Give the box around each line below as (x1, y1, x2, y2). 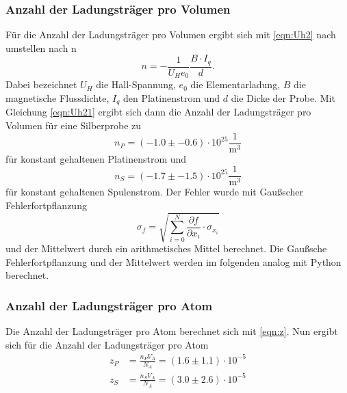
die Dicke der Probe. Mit (231, 90, 335, 105)
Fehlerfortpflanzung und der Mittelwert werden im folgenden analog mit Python (5, 254, 342, 269)
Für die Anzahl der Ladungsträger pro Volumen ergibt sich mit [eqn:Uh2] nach (5, 27, 336, 42)
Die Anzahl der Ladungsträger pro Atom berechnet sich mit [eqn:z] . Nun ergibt (5, 324, 338, 338)
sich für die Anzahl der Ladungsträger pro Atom (5, 337, 209, 351)
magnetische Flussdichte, (5, 90, 110, 105)
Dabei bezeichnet (5, 77, 77, 92)
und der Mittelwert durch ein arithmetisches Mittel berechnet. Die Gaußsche (5, 241, 327, 256)
